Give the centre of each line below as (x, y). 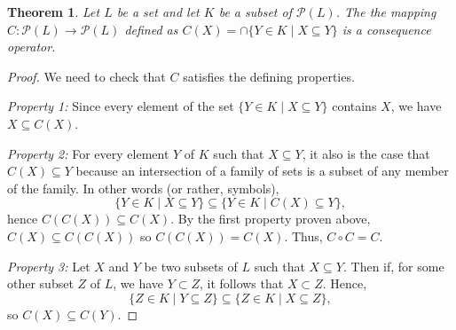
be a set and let (158, 12)
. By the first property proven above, (271, 219)
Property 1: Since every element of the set (121, 106)
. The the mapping (386, 12)
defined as (151, 29)
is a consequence (386, 29)
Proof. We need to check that (86, 76)
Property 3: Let (49, 266)
